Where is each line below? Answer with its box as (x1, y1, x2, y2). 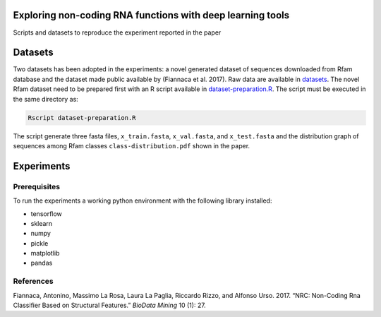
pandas (30, 258, 53, 268)
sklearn (30, 219, 53, 227)
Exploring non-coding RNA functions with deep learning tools (13, 9, 289, 21)
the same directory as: (13, 95, 79, 103)
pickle (30, 239, 49, 247)
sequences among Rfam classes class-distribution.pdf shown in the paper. (13, 141, 250, 150)
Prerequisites (13, 181, 60, 191)
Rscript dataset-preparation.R (28, 114, 137, 121)
